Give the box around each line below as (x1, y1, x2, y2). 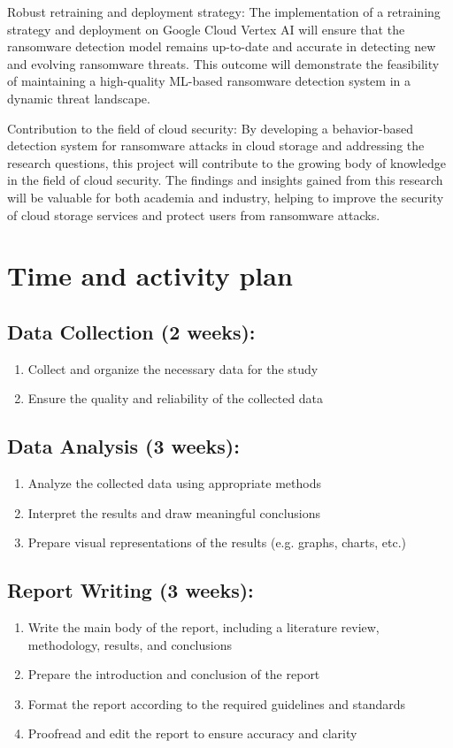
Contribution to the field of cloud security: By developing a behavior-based (7, 118, 414, 137)
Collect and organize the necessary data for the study (27, 359, 319, 378)
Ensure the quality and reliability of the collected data (27, 389, 324, 408)
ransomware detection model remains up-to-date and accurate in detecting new (7, 37, 436, 56)
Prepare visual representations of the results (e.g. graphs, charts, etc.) (27, 533, 407, 552)
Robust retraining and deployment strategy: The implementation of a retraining (7, 3, 441, 20)
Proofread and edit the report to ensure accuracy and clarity (27, 724, 357, 743)
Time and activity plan (7, 257, 293, 294)
